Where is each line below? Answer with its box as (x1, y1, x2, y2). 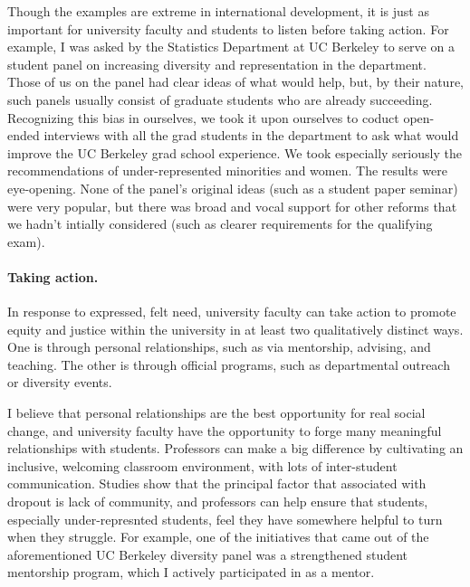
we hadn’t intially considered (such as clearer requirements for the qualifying (7, 214, 433, 233)
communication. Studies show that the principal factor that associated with (7, 474, 427, 493)
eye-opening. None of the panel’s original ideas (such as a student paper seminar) (7, 178, 458, 197)
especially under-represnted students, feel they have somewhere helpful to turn (7, 509, 443, 528)
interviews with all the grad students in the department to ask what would (43, 126, 459, 145)
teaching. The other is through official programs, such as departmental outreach (7, 355, 450, 374)
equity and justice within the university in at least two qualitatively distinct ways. (7, 319, 464, 338)
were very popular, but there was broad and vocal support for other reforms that (7, 196, 457, 215)
